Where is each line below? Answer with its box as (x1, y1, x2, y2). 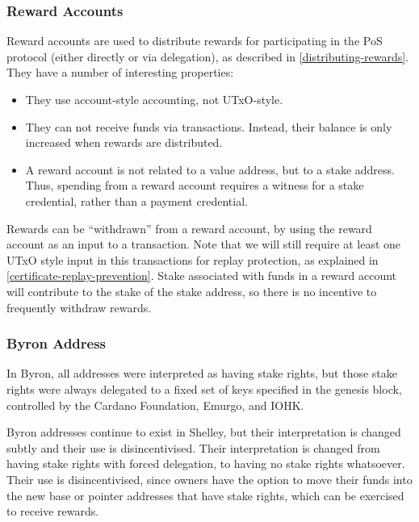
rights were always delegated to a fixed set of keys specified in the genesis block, (6, 380, 402, 397)
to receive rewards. (6, 503, 99, 520)
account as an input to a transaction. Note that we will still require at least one (6, 236, 401, 253)
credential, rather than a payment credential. (25, 192, 248, 209)
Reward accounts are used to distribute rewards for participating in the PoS (6, 32, 383, 49)
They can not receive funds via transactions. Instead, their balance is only (25, 118, 392, 135)
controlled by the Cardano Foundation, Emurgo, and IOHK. (6, 396, 304, 413)
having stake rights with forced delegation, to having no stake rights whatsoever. (6, 455, 405, 472)
